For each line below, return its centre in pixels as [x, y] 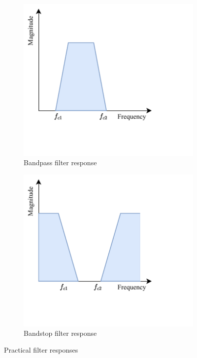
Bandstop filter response [60, 333]
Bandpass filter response [60, 162]
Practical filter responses [41, 350]
